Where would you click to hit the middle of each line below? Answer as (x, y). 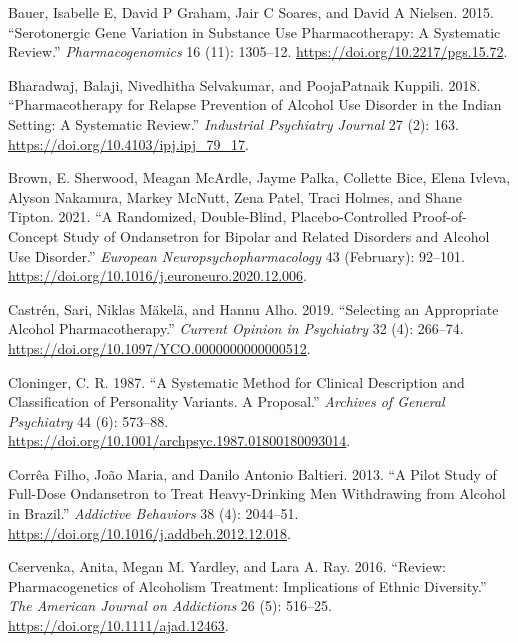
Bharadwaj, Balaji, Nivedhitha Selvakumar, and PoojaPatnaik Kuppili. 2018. (244, 84)
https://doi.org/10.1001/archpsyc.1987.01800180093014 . (179, 440)
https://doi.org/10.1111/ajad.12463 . (118, 625)
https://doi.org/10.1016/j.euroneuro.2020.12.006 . (157, 275)
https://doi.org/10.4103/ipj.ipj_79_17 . (128, 143)
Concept (33, 235)
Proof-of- (439, 216)
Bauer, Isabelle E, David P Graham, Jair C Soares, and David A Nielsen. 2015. (251, 12)
